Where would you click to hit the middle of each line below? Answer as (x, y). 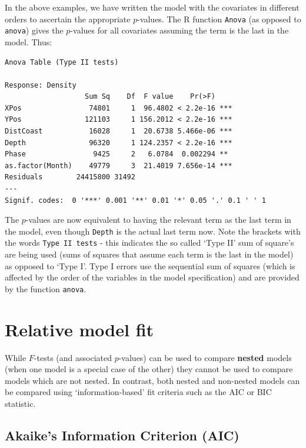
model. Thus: (29, 41)
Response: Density (41, 85)
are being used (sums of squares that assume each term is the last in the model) (149, 254)
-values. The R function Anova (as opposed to (219, 19)
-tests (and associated (73, 357)
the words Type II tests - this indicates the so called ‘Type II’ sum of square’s (149, 243)
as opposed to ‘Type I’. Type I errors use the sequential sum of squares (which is (150, 265)
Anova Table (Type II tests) (62, 62)
